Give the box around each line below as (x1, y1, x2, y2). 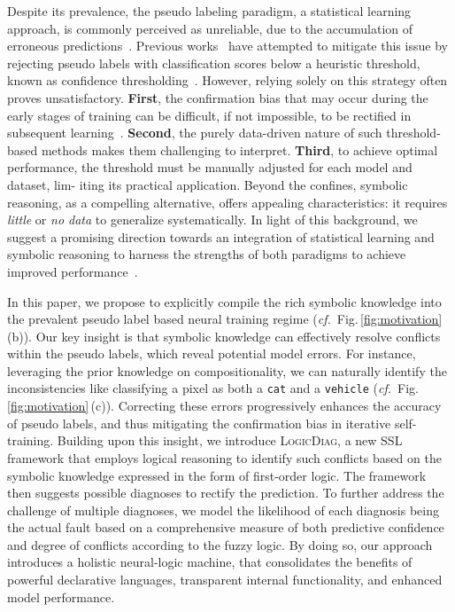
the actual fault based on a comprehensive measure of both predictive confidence (7, 518, 444, 537)
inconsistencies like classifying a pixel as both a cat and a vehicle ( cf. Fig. (7, 379, 419, 397)
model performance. (7, 587, 115, 606)
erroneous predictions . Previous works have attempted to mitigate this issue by (7, 36, 448, 55)
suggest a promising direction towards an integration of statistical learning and (7, 227, 435, 246)
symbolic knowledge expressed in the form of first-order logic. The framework (7, 466, 427, 484)
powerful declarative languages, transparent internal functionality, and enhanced (7, 570, 443, 589)
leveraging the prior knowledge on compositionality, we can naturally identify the (7, 361, 447, 380)
